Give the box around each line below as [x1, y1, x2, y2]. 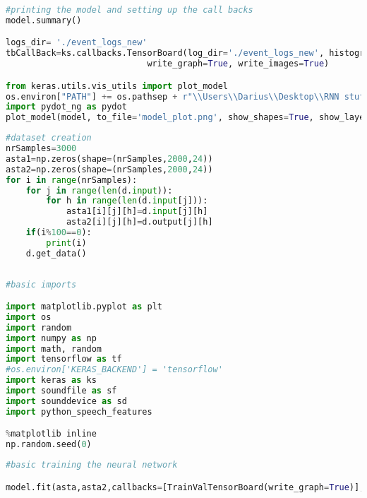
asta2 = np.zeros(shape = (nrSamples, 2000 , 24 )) [6, 164, 213, 174]
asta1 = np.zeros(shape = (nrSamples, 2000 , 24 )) [6, 153, 213, 164]
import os [6, 312, 52, 322]
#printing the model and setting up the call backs [6, 5, 253, 15]
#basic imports [6, 279, 77, 290]
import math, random [6, 343, 102, 354]
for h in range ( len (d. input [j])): [46, 196, 208, 206]
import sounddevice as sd [6, 396, 127, 406]
